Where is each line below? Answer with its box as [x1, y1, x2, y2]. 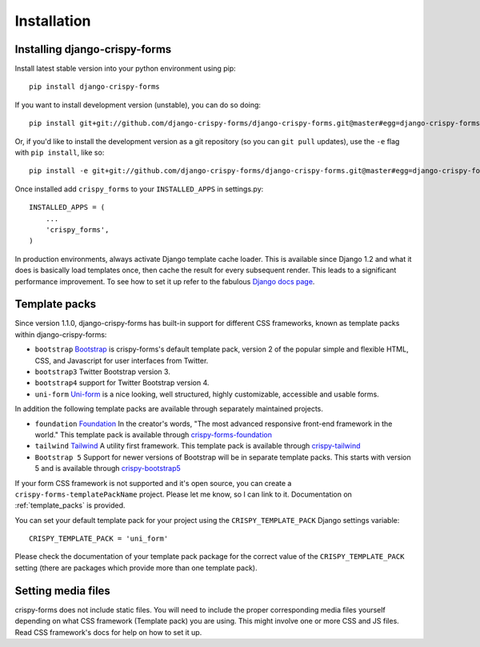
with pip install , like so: [14, 148, 105, 158]
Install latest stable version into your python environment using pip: [14, 64, 236, 74]
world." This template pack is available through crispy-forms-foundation [34, 429, 272, 440]
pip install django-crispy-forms [29, 82, 160, 91]
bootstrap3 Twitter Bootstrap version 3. [34, 367, 171, 376]
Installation [14, 12, 91, 30]
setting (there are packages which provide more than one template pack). [14, 563, 258, 573]
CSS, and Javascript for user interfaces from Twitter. [34, 356, 209, 365]
